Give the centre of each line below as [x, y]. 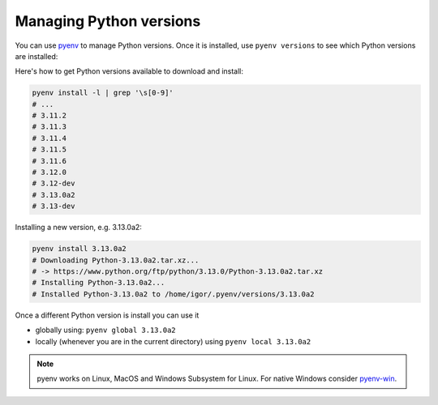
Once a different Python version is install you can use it [107, 315]
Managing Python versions [108, 21]
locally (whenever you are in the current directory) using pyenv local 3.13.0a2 [173, 341]
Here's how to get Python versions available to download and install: [129, 71]
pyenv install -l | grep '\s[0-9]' [103, 93]
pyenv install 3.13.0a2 [79, 249]
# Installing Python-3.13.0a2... [99, 283]
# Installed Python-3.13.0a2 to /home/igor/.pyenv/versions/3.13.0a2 [173, 294]
